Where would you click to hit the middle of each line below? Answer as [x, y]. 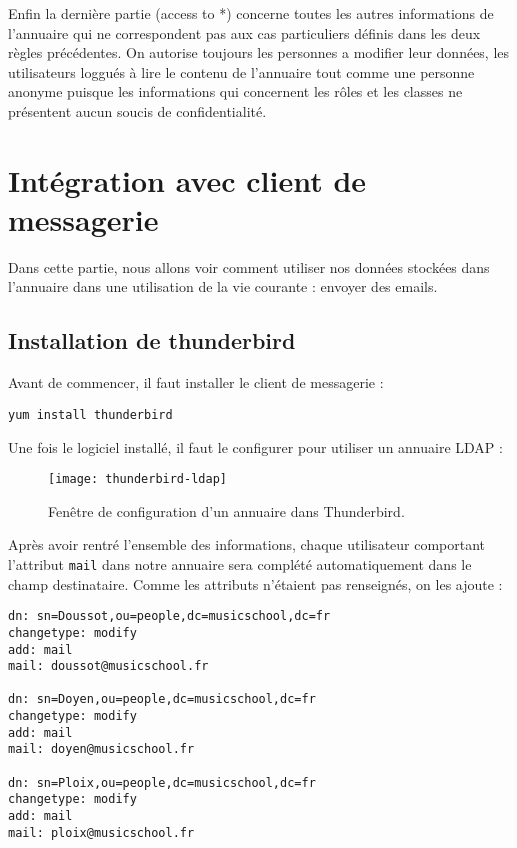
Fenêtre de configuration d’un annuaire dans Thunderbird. [226, 510]
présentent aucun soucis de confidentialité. [137, 110]
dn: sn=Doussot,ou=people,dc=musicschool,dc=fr [169, 616]
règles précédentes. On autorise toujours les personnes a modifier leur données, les [259, 52]
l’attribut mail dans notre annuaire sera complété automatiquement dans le [240, 563]
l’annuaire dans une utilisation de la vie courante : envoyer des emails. [223, 286]
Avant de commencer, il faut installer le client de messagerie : [196, 382]
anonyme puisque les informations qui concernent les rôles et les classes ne [235, 91]
